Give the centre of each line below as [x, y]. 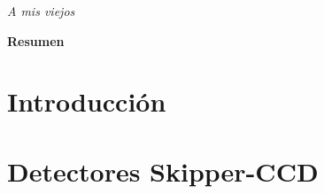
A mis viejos [41, 11]
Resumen [36, 40]
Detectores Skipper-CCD [163, 171]
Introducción [87, 101]
